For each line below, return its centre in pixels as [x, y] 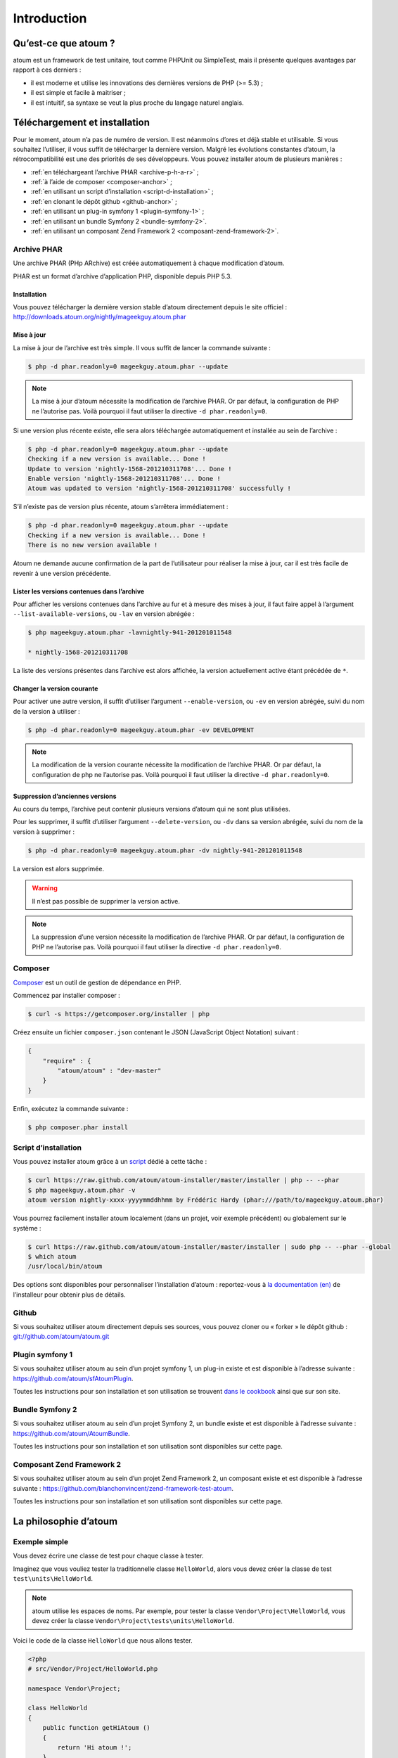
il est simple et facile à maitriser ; [78, 93]
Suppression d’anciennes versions [65, 796]
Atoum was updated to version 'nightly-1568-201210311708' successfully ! [160, 488]
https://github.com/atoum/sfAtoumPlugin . [73, 1378]
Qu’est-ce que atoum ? [64, 43]
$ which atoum [52, 1256]
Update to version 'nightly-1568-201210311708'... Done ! [130, 469]
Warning [45, 888]
